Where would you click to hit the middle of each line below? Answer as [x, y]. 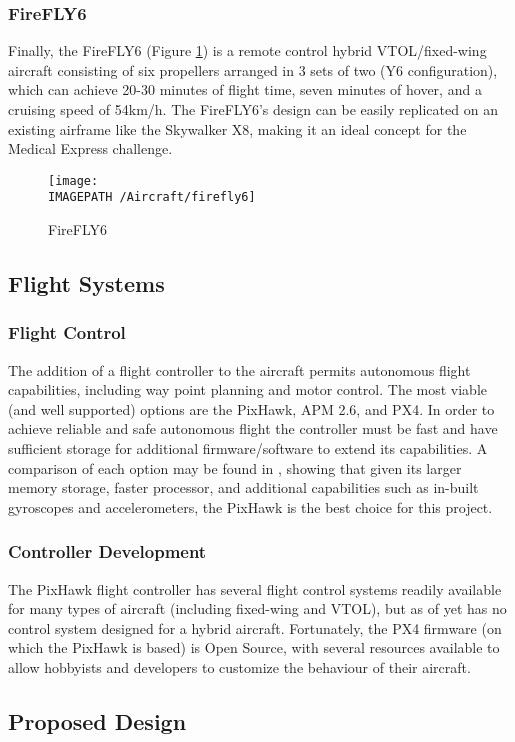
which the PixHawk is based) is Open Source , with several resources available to [254, 647]
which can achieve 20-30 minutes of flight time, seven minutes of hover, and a [245, 89]
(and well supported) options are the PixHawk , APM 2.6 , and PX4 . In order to [251, 408]
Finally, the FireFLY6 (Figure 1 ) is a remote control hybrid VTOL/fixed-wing [247, 50]
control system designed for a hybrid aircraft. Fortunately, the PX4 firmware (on [255, 627]
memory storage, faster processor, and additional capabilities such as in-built [243, 487]
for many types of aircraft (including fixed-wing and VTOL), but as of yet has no [257, 608]
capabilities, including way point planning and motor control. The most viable [248, 389]
